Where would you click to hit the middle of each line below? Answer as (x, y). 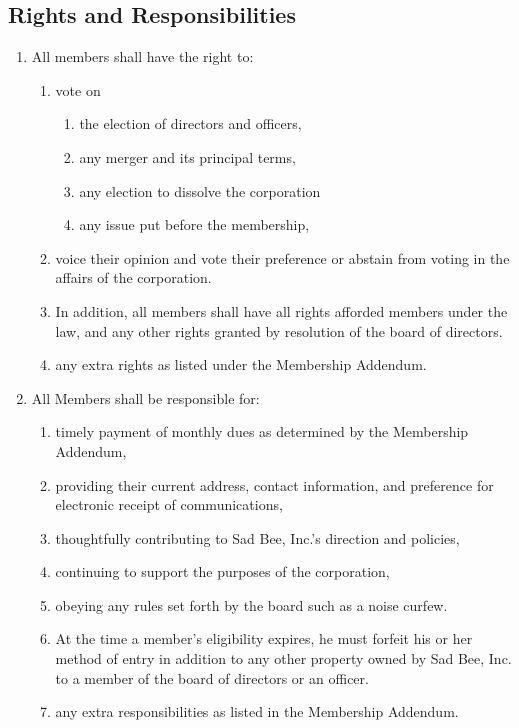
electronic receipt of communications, (169, 504)
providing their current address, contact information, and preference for (274, 484)
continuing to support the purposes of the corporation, (222, 571)
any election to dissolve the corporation (200, 190)
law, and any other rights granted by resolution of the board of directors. (279, 330)
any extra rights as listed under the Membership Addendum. (241, 364)
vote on (78, 89)
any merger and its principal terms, (187, 156)
